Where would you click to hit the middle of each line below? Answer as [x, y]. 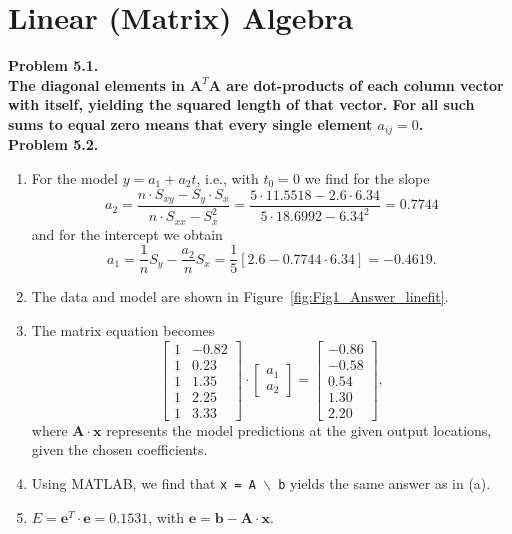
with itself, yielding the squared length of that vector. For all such [241, 104]
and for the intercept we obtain [127, 233]
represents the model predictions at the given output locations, [299, 429]
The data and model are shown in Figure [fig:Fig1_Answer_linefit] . [240, 296]
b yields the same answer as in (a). [384, 483]
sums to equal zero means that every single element [190, 123]
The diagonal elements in [96, 84]
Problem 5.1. [53, 65]
